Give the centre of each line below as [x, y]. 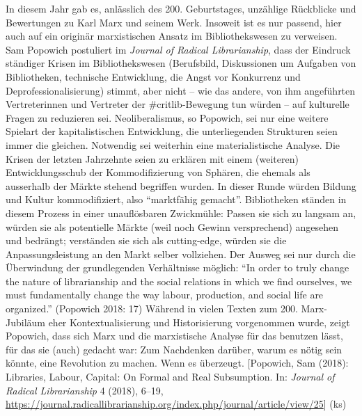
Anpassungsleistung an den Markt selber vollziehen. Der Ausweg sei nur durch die [181, 254]
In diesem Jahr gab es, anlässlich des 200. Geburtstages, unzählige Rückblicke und [181, 8]
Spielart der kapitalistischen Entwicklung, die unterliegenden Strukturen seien [172, 131]
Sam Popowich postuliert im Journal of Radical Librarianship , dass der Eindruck [178, 49]
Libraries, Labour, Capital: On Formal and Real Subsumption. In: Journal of [170, 377]
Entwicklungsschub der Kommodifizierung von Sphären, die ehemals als [158, 172]
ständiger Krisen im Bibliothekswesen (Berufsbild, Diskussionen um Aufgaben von [181, 63]
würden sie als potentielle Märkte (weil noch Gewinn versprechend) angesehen [172, 226]
